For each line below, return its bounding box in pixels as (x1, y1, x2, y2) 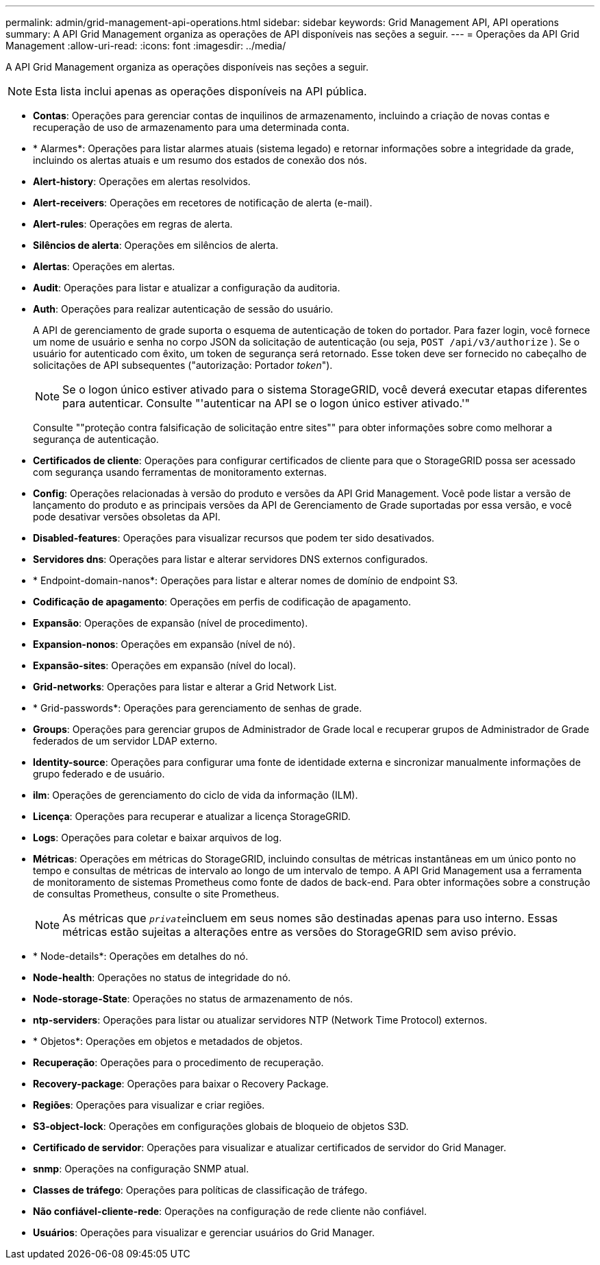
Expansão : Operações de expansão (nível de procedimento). (33, 617, 308, 629)
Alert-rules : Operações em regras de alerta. (33, 218, 233, 230)
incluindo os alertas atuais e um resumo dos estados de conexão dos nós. (33, 154, 367, 166)
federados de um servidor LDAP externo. (33, 735, 218, 747)
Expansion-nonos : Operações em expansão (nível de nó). (33, 638, 296, 650)
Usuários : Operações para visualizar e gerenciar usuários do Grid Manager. (33, 1227, 375, 1238)
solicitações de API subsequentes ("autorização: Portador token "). (33, 359, 333, 371)
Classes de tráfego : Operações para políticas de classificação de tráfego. (33, 1184, 368, 1196)
